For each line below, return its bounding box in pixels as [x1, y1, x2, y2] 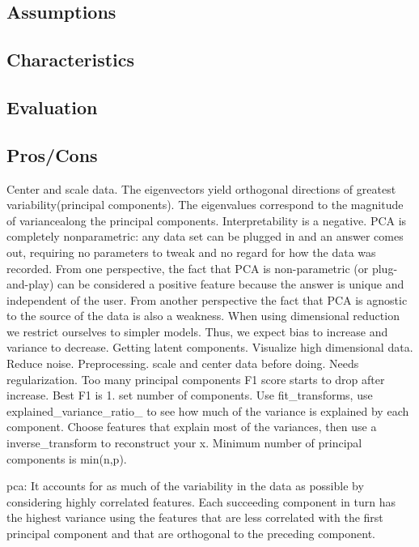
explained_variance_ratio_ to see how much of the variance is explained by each [6, 402, 409, 419]
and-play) [6, 276, 54, 293]
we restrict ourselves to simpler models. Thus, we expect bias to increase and [6, 323, 388, 340]
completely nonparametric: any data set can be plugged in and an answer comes [6, 228, 404, 245]
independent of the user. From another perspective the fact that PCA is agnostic [6, 291, 408, 308]
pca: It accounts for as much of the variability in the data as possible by [6, 477, 364, 494]
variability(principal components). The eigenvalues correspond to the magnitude [6, 196, 404, 213]
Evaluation [6, 94, 98, 119]
